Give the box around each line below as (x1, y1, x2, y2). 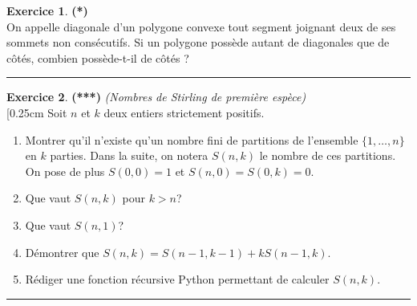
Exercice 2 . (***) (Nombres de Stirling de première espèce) (6, 88, 306, 105)
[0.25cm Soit (6, 104, 67, 120)
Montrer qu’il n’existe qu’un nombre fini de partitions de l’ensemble (25, 131, 358, 148)
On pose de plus (25, 162, 105, 179)
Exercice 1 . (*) (6, 2, 88, 18)
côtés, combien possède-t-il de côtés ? (6, 49, 189, 66)
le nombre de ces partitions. (259, 147, 396, 164)
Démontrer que (25, 243, 99, 260)
